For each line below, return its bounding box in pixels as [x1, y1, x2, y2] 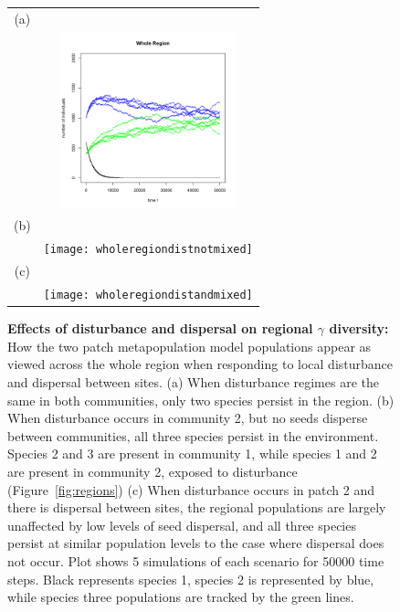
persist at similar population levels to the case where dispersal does [7, 533, 384, 553]
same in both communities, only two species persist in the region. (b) [7, 390, 395, 409]
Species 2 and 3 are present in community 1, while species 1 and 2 [7, 444, 377, 463]
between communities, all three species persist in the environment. [7, 426, 379, 445]
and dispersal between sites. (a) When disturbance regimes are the [7, 372, 379, 391]
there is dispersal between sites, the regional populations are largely [7, 498, 386, 517]
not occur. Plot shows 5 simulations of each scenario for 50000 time [7, 551, 384, 570]
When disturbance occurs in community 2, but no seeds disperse [7, 408, 368, 427]
